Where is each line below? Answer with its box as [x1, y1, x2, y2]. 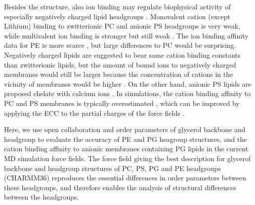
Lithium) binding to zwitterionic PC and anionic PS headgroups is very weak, [4, 21, 241, 31]
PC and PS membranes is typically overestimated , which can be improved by [4, 98, 240, 108]
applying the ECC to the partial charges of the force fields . [4, 107, 185, 118]
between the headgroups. [4, 192, 79, 202]
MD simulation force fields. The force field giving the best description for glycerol [4, 153, 251, 163]
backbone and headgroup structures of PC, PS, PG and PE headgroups [4, 163, 221, 173]
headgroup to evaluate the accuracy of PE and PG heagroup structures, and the [4, 134, 247, 144]
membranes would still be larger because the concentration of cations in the [4, 69, 233, 79]
